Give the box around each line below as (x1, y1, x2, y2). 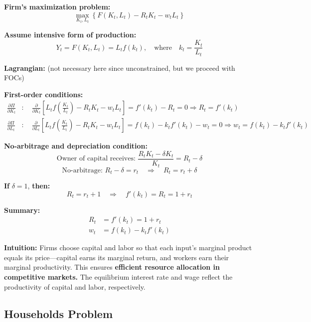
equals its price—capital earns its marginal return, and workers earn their (4, 252, 229, 262)
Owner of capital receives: (56, 155, 136, 162)
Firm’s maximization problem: (4, 1, 111, 11)
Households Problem (4, 306, 113, 321)
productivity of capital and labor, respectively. (4, 281, 146, 292)
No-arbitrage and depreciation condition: (4, 141, 148, 151)
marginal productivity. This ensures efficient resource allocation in (4, 262, 220, 272)
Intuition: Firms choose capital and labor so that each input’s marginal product (4, 242, 252, 253)
